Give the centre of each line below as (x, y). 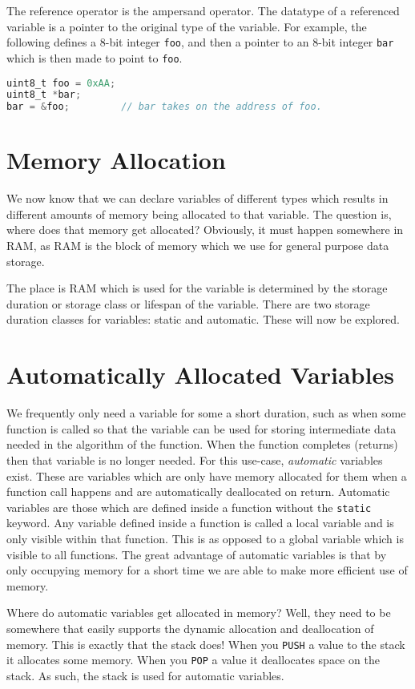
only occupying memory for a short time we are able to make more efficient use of (207, 570)
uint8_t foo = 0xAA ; (61, 83)
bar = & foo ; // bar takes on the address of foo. (164, 107)
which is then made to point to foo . (95, 57)
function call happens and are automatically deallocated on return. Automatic (198, 492)
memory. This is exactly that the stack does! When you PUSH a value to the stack (206, 644)
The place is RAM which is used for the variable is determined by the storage (197, 288)
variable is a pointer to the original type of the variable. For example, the (187, 26)
